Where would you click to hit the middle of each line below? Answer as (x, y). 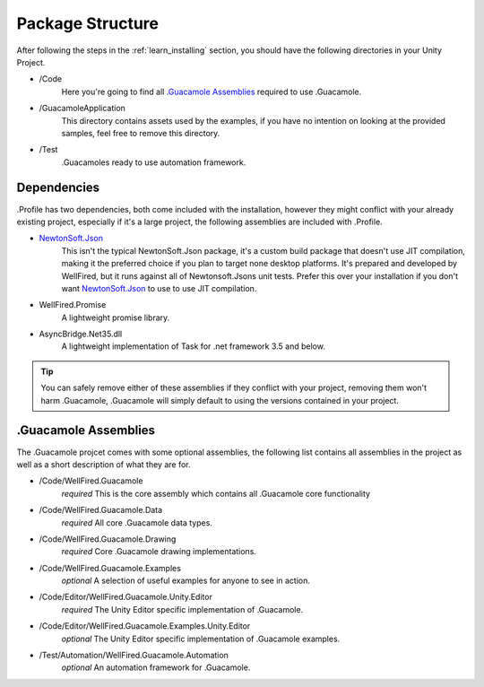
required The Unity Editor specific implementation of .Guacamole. (182, 609)
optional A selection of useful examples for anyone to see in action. (186, 581)
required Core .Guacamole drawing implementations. (159, 552)
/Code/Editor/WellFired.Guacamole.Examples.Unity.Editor (145, 626)
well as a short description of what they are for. (104, 464)
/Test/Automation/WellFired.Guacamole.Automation (134, 656)
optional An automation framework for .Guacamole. (156, 667)
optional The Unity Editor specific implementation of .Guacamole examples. (201, 639)
